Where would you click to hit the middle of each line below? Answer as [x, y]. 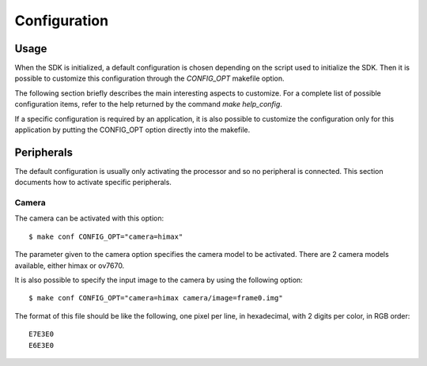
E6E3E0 [42, 345]
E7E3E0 [42, 334]
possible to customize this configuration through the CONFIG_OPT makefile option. [149, 78]
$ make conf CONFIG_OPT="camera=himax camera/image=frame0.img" [156, 298]
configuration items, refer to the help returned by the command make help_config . [148, 104]
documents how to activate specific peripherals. [93, 183]
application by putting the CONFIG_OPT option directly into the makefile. [132, 130]
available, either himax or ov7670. [70, 266]
